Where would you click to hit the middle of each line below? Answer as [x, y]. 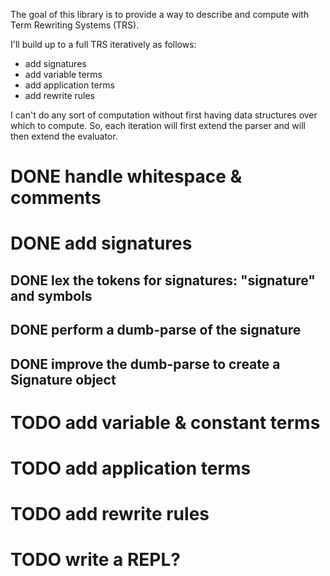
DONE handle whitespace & [126, 176]
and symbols [51, 295]
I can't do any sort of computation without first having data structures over [164, 115]
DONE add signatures [101, 243]
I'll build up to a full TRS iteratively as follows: [103, 44]
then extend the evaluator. [64, 136]
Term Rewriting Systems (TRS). [75, 25]
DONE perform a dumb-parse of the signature [156, 330]
